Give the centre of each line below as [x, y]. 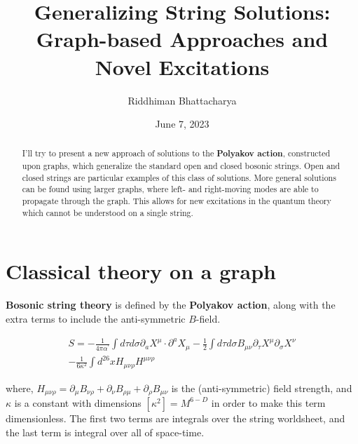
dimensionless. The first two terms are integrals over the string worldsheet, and [175, 418]
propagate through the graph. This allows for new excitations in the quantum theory [177, 201]
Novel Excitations [182, 66]
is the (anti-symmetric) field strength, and [262, 388]
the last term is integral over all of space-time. [105, 432]
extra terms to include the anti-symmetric [96, 318]
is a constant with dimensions [78, 402]
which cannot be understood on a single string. [108, 212]
